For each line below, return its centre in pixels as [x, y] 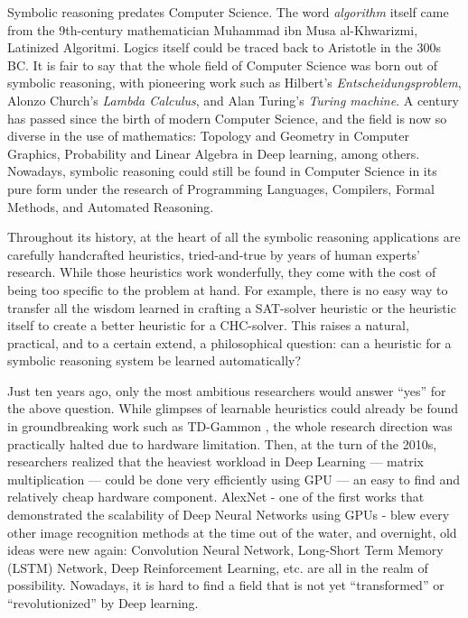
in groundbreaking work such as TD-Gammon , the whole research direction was [230, 426]
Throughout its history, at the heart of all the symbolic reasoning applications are [234, 237]
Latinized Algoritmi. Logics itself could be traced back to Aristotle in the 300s [224, 47]
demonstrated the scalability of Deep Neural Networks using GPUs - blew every [229, 515]
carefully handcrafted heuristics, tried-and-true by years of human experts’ [214, 254]
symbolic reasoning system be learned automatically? [154, 360]
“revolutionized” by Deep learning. [103, 603]
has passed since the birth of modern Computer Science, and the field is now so [227, 118]
